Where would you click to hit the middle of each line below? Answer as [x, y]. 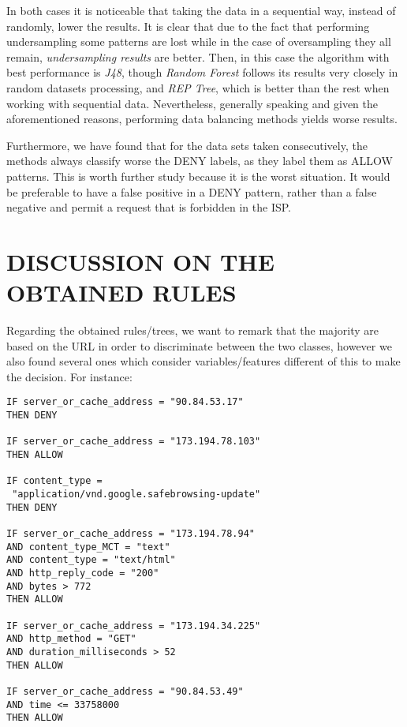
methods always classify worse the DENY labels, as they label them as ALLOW [200, 161]
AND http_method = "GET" [71, 639]
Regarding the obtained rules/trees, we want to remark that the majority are [192, 330]
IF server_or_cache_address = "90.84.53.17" [125, 402]
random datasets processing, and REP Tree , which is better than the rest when [198, 87]
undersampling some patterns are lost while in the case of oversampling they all [199, 41]
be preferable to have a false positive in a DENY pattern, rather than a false [192, 191]
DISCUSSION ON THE [140, 261]
